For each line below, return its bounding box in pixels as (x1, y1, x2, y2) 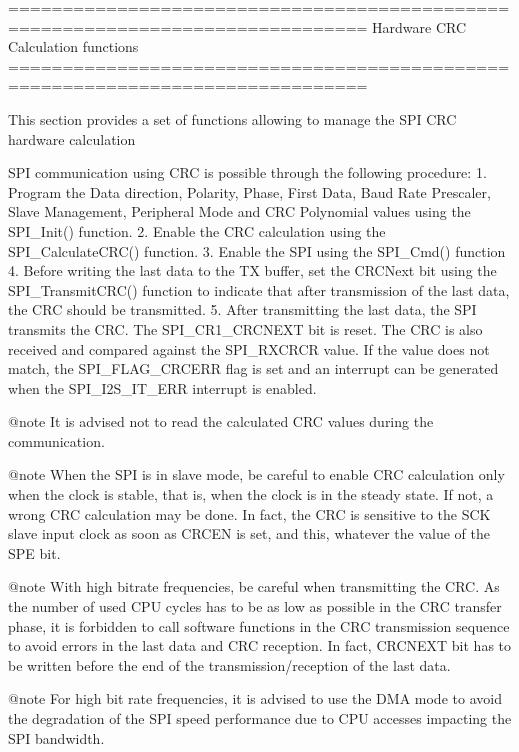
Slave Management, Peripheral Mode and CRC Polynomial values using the (8, 201, 471, 222)
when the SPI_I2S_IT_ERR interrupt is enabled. (8, 377, 317, 398)
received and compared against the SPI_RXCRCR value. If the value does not (8, 338, 490, 359)
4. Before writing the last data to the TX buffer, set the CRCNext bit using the (8, 260, 497, 281)
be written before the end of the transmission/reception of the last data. (8, 654, 451, 675)
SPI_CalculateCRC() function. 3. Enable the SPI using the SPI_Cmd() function (8, 240, 506, 261)
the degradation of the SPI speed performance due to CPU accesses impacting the (8, 708, 512, 728)
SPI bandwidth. (8, 727, 105, 748)
